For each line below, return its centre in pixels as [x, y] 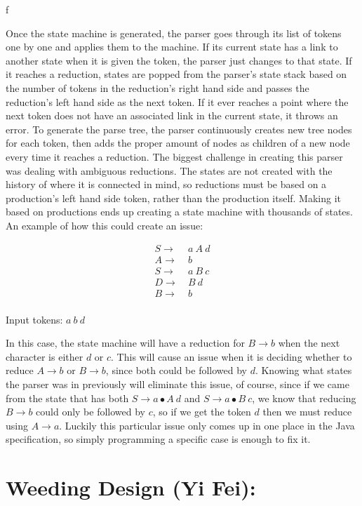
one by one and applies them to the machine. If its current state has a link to [172, 47]
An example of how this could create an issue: [105, 225]
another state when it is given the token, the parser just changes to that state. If [179, 60]
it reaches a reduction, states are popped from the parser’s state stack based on [176, 74]
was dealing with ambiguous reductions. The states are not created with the [169, 170]
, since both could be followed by [176, 370]
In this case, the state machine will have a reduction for [125, 343]
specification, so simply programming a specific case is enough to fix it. [158, 439]
